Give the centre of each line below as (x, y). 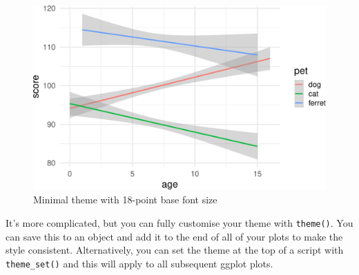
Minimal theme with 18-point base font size (125, 200)
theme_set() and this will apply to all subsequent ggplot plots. (139, 263)
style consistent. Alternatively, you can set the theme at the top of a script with (175, 250)
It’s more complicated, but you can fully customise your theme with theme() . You (179, 222)
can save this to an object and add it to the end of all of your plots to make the (174, 236)
